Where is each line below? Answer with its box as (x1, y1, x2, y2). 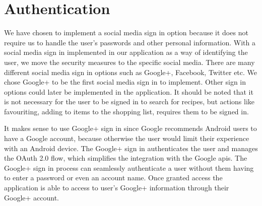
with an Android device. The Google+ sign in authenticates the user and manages (4, 143, 258, 153)
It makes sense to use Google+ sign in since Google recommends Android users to (4, 123, 257, 133)
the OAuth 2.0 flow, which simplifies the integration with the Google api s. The (4, 153, 247, 163)
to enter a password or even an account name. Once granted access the (4, 172, 223, 183)
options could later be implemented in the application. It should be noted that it (4, 86, 253, 97)
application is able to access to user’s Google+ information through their (4, 182, 229, 193)
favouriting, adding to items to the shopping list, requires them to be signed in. (4, 106, 249, 116)
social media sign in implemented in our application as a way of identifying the (4, 47, 248, 57)
